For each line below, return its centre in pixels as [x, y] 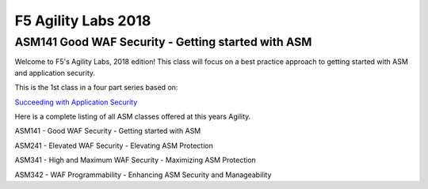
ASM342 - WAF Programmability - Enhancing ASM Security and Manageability [143, 175]
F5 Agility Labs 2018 [83, 21]
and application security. [55, 73]
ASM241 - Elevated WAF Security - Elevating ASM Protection [114, 146]
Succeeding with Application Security [76, 102]
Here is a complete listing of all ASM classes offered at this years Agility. [133, 116]
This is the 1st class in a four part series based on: [96, 88]
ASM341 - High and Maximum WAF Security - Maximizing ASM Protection [136, 160]
